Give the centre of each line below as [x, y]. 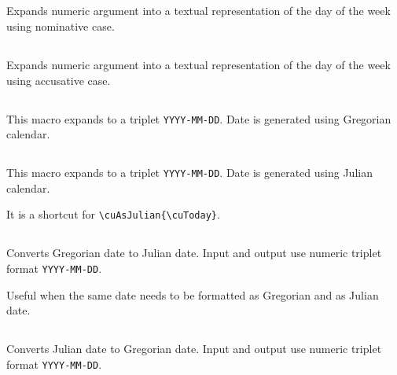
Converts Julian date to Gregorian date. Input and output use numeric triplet [194, 349]
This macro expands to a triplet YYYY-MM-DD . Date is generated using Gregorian [199, 118]
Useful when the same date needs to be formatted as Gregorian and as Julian [193, 294]
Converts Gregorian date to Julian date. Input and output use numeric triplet [194, 253]
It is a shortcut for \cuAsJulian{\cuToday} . [113, 214]
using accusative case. [59, 80]
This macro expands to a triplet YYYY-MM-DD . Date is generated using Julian [189, 173]
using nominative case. [61, 26]
